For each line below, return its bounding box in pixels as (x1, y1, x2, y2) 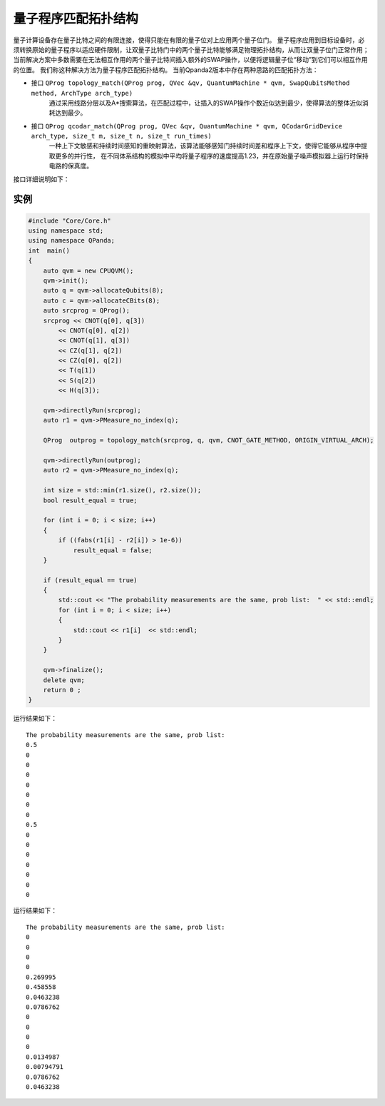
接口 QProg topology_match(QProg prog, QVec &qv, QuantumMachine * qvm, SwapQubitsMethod (31, 78, 350, 87)
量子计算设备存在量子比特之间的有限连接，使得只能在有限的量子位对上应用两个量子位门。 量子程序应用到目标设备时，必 (13, 36, 365, 44)
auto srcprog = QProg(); (43, 307, 130, 315)
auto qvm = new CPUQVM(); (43, 266, 134, 275)
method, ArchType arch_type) (31, 89, 133, 97)
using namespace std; (28, 227, 104, 235)
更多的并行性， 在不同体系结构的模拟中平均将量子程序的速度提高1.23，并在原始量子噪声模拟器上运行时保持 (54, 151, 369, 160)
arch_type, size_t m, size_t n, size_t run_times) (31, 132, 212, 141)
